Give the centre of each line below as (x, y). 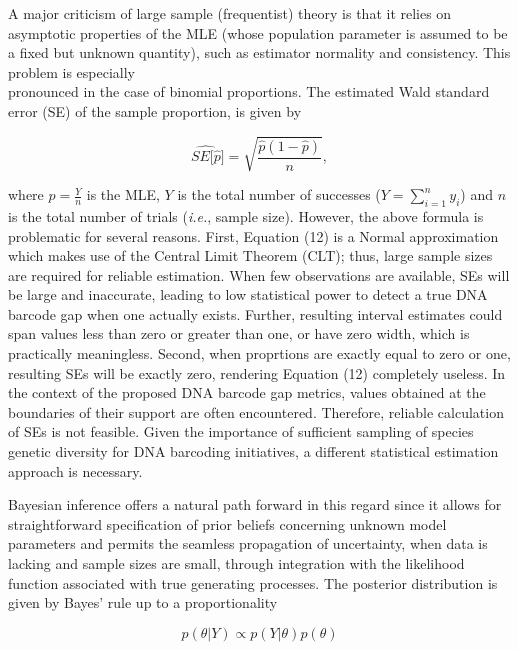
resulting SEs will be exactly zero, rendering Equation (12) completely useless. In (257, 372)
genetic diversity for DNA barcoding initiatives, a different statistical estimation (253, 451)
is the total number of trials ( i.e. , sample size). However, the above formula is (246, 215)
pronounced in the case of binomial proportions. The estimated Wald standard (249, 91)
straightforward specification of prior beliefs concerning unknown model (227, 523)
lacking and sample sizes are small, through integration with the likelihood (236, 563)
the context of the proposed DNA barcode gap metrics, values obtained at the (247, 392)
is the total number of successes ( (279, 194)
